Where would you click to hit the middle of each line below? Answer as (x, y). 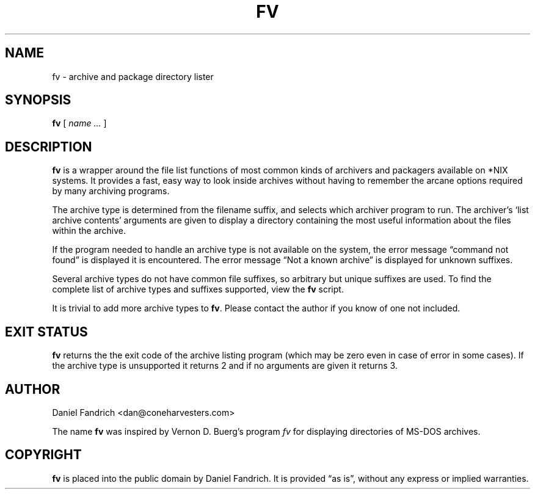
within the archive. (89, 231)
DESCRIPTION (49, 147)
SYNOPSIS (38, 100)
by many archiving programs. (111, 191)
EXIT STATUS (46, 332)
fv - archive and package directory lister (133, 76)
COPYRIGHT (43, 455)
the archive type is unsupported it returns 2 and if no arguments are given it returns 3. (225, 366)
